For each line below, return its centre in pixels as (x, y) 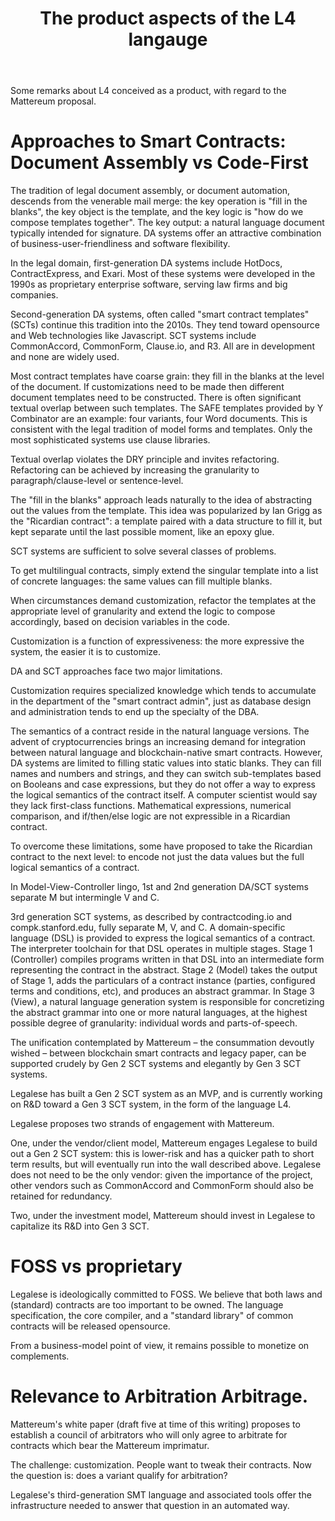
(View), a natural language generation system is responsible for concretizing (167, 1002)
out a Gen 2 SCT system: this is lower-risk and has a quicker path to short (162, 1154)
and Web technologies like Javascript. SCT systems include (133, 336)
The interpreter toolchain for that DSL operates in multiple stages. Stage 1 (161, 949)
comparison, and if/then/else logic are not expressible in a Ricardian (150, 816)
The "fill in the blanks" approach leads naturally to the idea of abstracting (161, 500)
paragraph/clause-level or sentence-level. (97, 481)
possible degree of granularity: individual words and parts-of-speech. (154, 1023)
